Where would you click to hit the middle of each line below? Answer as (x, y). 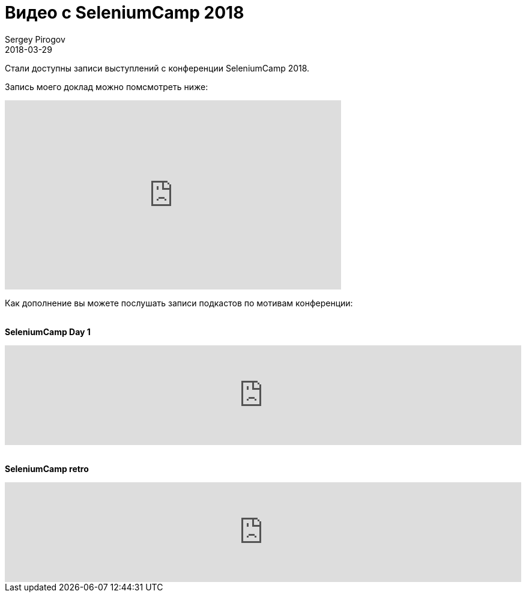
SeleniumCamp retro (47, 468)
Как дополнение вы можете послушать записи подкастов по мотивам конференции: (179, 303)
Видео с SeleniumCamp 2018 (125, 13)
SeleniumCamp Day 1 (48, 332)
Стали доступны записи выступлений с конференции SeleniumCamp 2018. (157, 68)
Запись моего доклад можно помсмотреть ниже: (107, 86)
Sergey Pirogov (35, 39)
